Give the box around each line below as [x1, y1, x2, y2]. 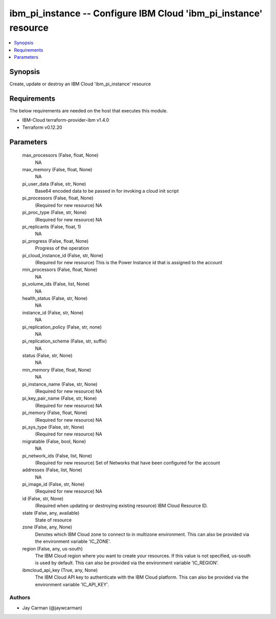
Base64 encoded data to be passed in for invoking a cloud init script [35, 188, 179, 194]
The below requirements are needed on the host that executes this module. [9, 107, 168, 113]
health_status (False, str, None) [22, 295, 88, 301]
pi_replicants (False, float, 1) [22, 224, 81, 230]
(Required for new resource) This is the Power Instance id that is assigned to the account [35, 259, 222, 265]
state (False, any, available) [22, 510, 80, 516]
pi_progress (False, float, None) [22, 238, 89, 244]
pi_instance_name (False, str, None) [22, 381, 98, 387]
